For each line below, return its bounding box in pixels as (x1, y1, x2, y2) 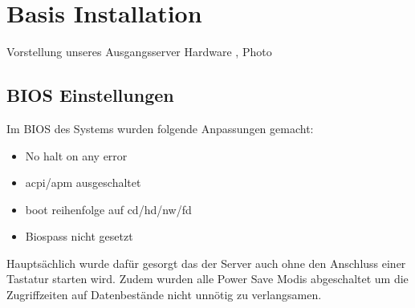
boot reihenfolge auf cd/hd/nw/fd (25, 201, 192, 217)
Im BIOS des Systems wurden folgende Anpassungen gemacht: (6, 120, 314, 136)
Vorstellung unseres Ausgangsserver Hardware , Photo (6, 43, 272, 60)
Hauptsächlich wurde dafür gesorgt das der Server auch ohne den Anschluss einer (6, 254, 406, 271)
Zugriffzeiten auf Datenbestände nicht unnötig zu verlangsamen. (6, 286, 322, 303)
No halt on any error (25, 147, 128, 164)
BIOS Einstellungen (6, 83, 174, 107)
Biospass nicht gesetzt (25, 228, 133, 245)
